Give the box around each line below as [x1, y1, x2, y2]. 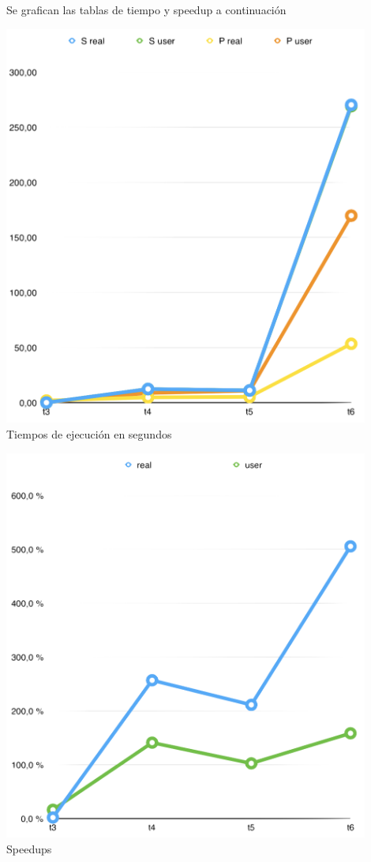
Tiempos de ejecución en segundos [6, 426, 172, 442]
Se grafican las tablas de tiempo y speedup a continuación [6, 2, 287, 17]
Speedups [6, 840, 52, 856]
